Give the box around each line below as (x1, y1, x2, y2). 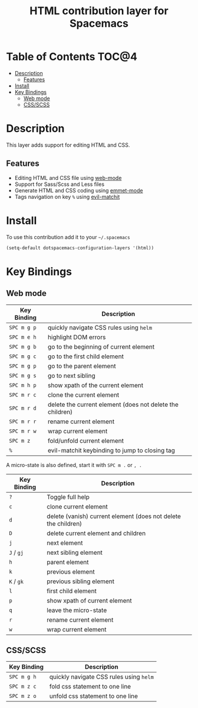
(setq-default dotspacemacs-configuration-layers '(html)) (6, 244, 154, 251)
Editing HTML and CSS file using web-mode (14, 174, 122, 181)
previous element (47, 567, 95, 575)
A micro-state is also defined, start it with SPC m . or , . (6, 461, 143, 468)
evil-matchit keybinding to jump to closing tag (48, 446, 176, 454)
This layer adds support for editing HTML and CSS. (6, 141, 130, 149)
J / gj (9, 548, 24, 556)
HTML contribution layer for (29, 4, 169, 18)
